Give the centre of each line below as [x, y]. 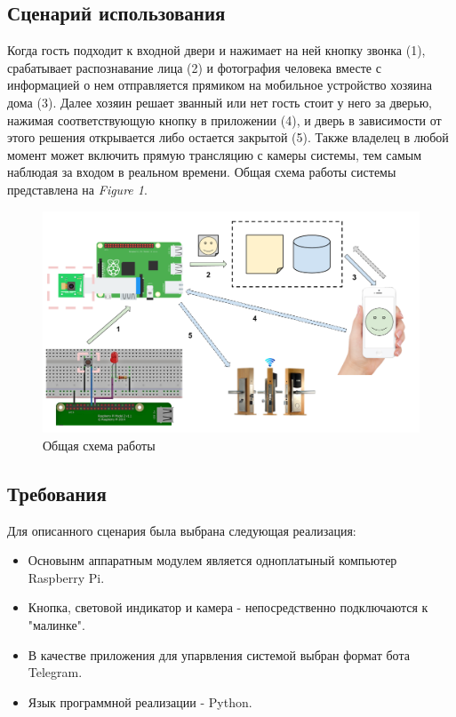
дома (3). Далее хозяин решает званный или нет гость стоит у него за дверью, [220, 102]
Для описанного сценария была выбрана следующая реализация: [182, 530]
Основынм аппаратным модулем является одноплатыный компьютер [212, 560]
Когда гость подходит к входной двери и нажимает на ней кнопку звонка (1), [216, 50]
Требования [57, 493]
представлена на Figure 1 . [77, 189]
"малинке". [56, 624]
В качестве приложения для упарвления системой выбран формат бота [219, 654]
